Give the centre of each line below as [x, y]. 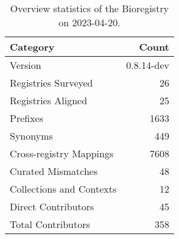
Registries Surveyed [51, 83]
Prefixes [27, 118]
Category [32, 47]
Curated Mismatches [54, 171]
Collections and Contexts [63, 189]
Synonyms [31, 136]
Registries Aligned [49, 100]
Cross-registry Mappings [62, 153]
